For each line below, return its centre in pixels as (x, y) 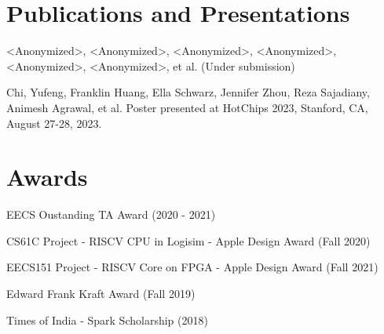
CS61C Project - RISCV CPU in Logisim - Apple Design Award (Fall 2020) (188, 240)
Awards (47, 177)
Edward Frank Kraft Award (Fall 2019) (101, 293)
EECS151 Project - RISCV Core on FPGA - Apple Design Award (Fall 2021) (192, 267)
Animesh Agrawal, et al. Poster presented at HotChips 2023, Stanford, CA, (187, 107)
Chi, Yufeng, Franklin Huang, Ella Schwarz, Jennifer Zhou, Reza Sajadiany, (188, 92)
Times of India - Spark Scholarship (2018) (107, 319)
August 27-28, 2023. (54, 123)
